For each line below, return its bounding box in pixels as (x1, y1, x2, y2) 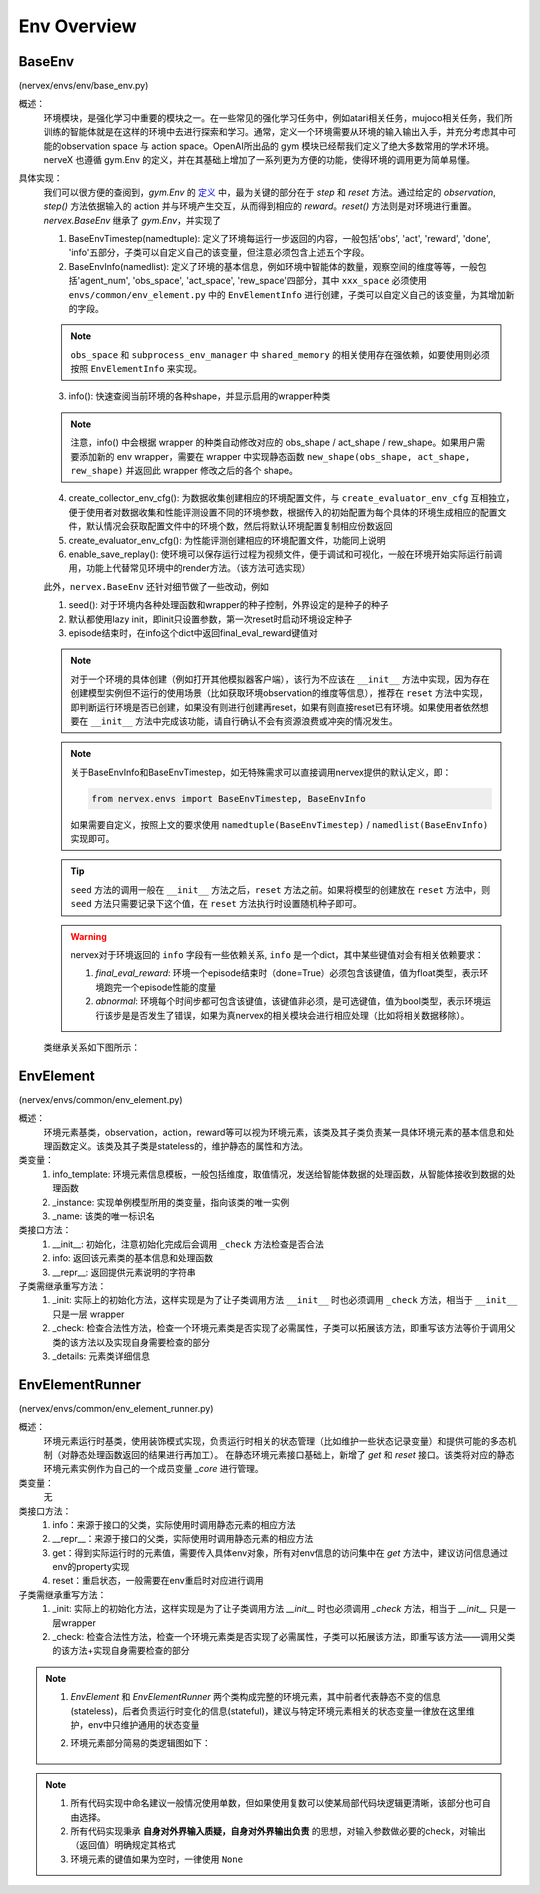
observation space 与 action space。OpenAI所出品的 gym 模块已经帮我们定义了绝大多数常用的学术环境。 (60, 140, 495, 152)
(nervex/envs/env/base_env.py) (18, 80, 149, 92)
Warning (70, 930, 107, 942)
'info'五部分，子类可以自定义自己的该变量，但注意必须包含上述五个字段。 (68, 246, 370, 259)
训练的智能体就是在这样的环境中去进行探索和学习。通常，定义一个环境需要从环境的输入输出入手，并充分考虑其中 (43, 126, 508, 138)
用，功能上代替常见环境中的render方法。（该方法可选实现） (68, 562, 311, 574)
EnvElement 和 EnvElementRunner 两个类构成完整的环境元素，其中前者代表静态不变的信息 (70, 1691, 441, 1703)
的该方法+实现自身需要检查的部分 (52, 1645, 190, 1657)
